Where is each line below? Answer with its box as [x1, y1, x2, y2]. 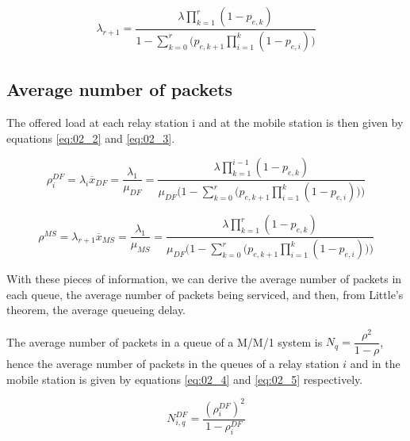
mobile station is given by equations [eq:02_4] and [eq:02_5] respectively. [6, 370, 363, 387]
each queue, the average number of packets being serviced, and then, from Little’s [6, 286, 404, 302]
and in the [350, 355, 400, 371]
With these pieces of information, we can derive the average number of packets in [6, 270, 402, 287]
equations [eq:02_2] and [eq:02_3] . [6, 129, 175, 146]
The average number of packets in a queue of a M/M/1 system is [6, 333, 323, 350]
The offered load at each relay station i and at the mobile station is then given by [6, 114, 404, 131]
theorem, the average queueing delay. [6, 301, 186, 318]
